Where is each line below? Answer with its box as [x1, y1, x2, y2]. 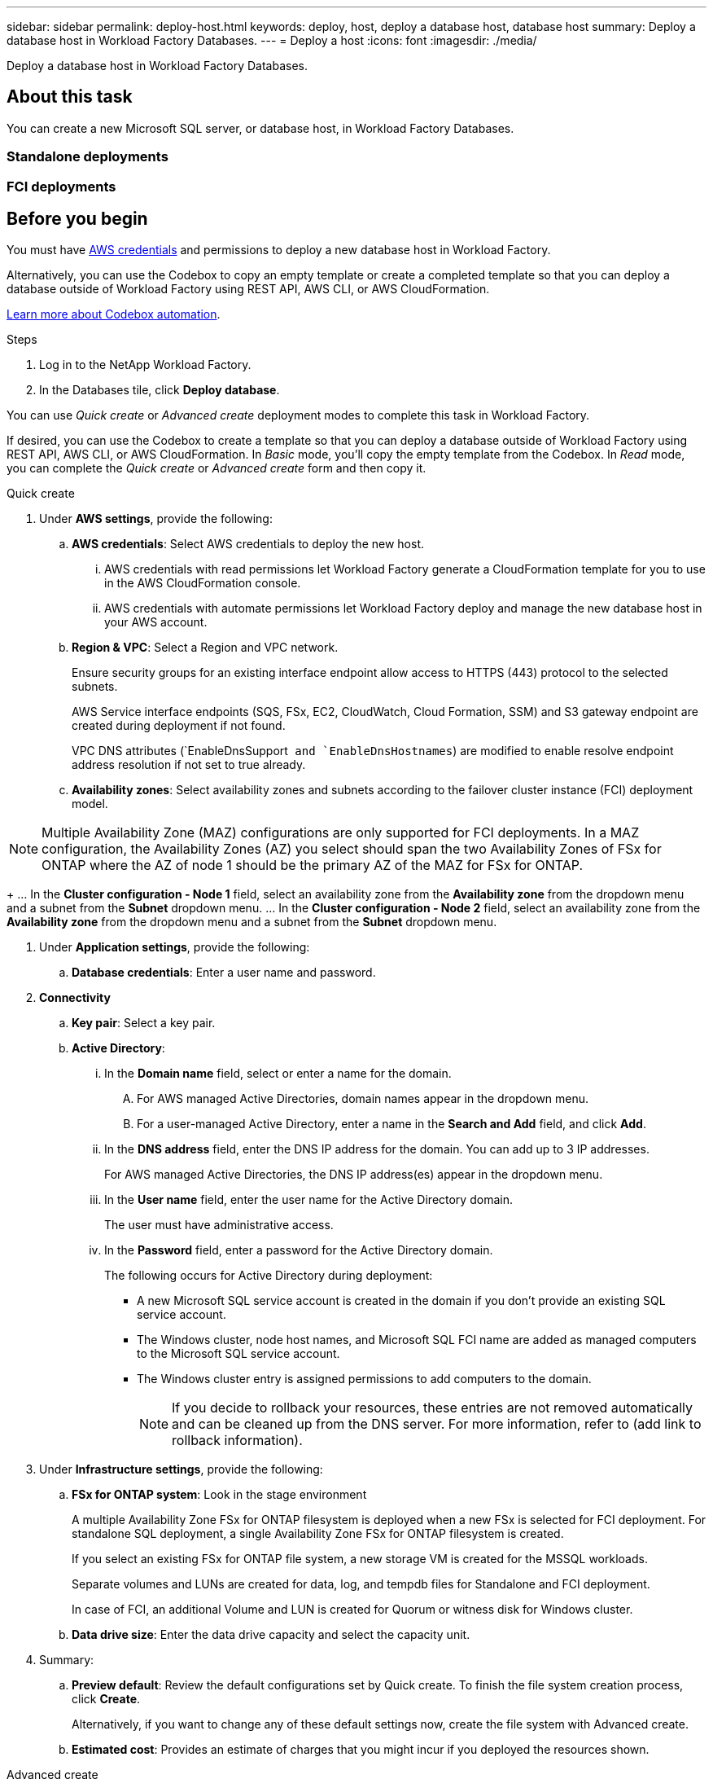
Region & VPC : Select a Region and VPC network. [72, 640, 339, 655]
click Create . [72, 1692, 141, 1707]
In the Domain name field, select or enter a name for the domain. [104, 1066, 452, 1081]
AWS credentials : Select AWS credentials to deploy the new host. [72, 537, 425, 551]
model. [72, 797, 108, 811]
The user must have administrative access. [104, 1218, 334, 1232]
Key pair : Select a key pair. [72, 1016, 216, 1030]
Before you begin [7, 209, 148, 230]
